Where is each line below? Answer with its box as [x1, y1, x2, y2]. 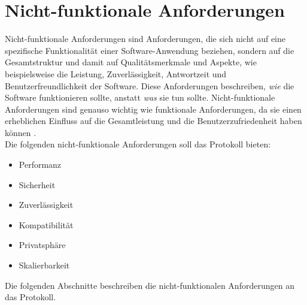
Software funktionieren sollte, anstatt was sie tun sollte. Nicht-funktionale [5, 91, 275, 104]
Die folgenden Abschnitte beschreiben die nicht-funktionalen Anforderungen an [5, 279, 294, 291]
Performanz [19, 158, 62, 171]
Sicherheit [19, 178, 56, 191]
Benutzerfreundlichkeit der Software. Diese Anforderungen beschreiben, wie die [5, 79, 294, 92]
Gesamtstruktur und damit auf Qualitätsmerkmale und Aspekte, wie [5, 56, 257, 68]
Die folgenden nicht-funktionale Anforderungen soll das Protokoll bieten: [5, 138, 271, 150]
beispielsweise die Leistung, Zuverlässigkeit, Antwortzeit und [5, 67, 227, 80]
